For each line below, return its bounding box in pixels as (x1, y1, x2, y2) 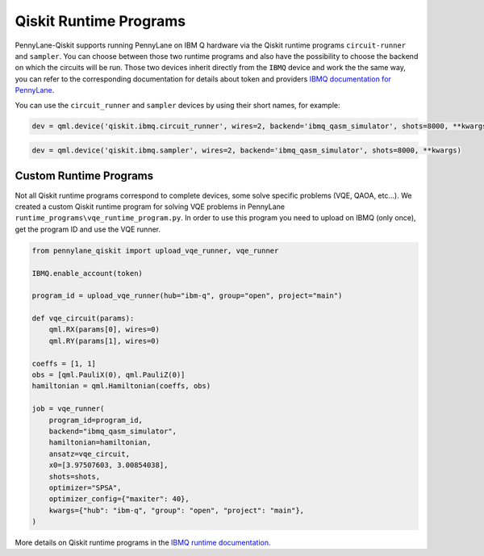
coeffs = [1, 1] (31, 359, 97, 368)
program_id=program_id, (48, 416, 143, 424)
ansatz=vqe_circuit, (48, 449, 131, 458)
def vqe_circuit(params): (31, 314, 135, 323)
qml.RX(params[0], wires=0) (48, 325, 161, 334)
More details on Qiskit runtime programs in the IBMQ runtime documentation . (15, 537, 271, 548)
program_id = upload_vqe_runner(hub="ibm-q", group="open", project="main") (31, 291, 343, 300)
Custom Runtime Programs (15, 169, 154, 183)
